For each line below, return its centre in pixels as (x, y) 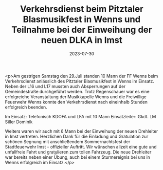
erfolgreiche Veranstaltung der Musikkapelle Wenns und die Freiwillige (76, 97)
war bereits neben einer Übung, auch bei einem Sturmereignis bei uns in (78, 157)
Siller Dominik (19, 122)
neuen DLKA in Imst (82, 40)
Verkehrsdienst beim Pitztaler (82, 9)
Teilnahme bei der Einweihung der (82, 30)
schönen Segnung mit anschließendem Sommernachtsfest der (68, 141)
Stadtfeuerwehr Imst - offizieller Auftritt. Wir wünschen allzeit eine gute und (81, 147)
